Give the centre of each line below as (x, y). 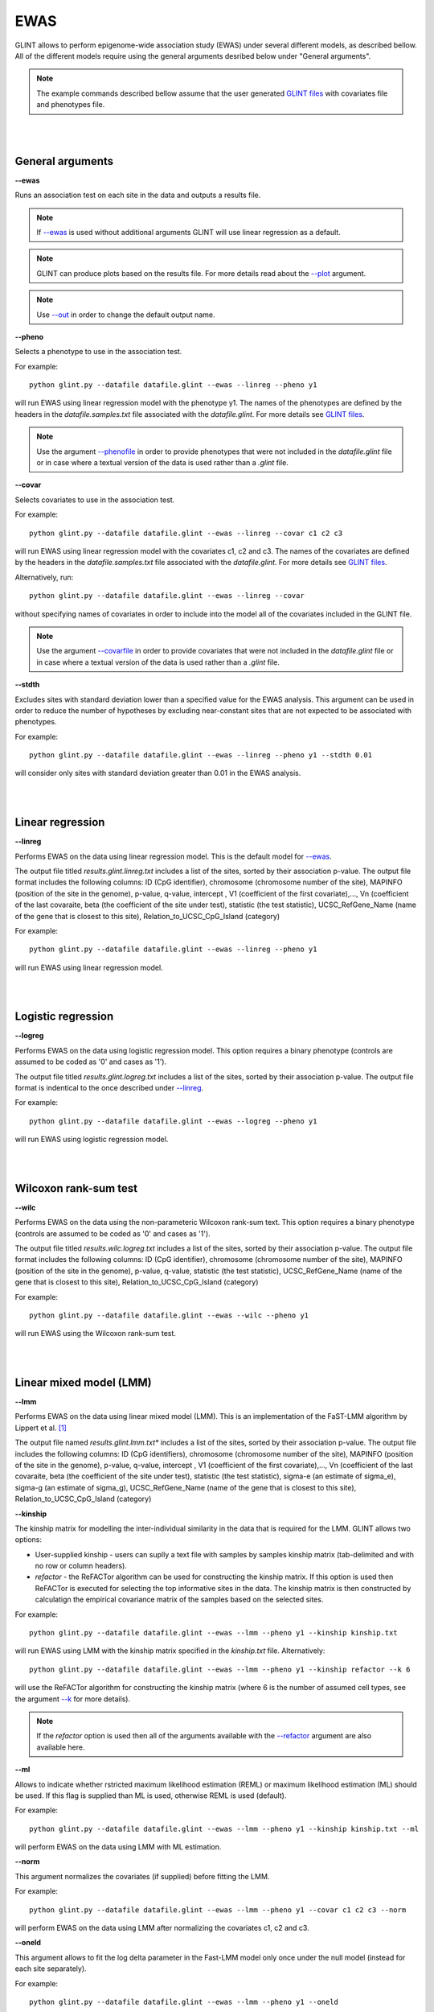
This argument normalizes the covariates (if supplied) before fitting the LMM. (142, 1876)
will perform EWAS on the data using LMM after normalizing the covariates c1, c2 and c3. (162, 1928)
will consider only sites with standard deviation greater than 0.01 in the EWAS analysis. (158, 773)
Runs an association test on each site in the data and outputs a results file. (138, 195)
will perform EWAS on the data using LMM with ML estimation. (118, 1847)
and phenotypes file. (71, 105)
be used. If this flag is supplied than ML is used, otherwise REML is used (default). (151, 1796)
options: (29, 1540)
